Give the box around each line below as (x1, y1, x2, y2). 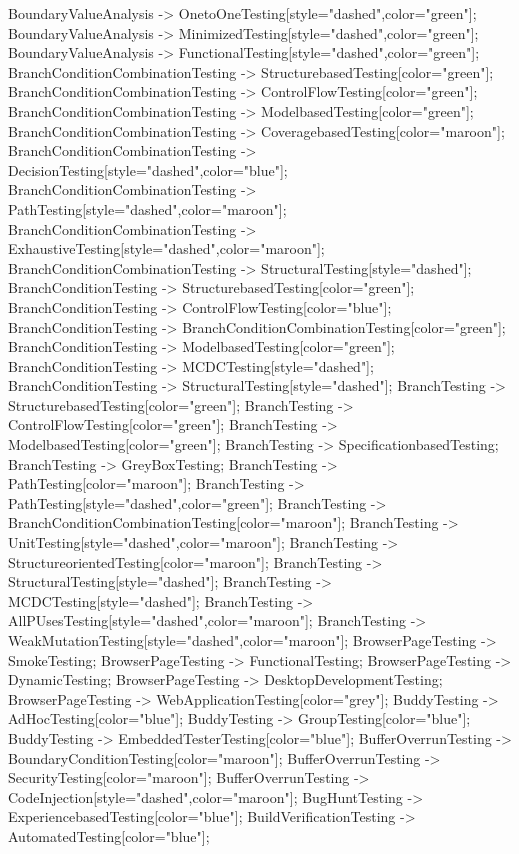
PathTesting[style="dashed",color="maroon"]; (8, 198, 287, 219)
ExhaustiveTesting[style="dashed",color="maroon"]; (8, 238, 325, 259)
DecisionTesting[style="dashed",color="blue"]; (8, 159, 288, 180)
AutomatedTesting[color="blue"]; (8, 825, 210, 846)
